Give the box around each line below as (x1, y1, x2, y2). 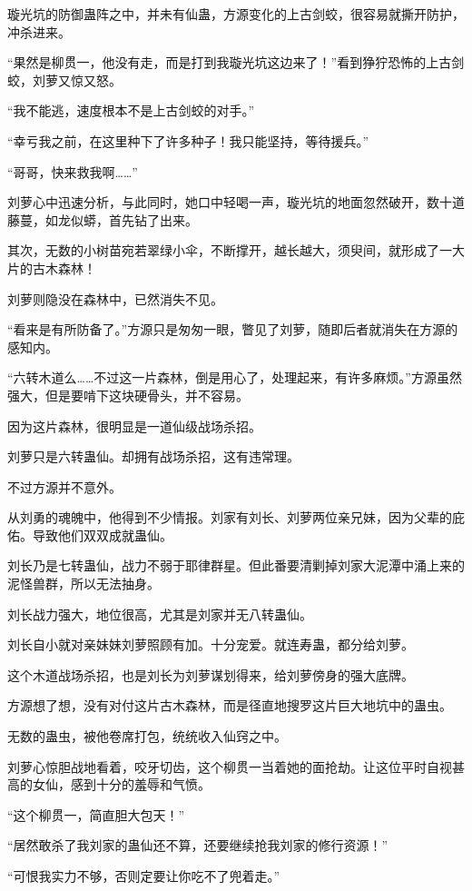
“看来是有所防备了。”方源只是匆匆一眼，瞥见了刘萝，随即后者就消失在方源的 (7, 320, 458, 339)
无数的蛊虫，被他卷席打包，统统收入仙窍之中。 (7, 727, 287, 746)
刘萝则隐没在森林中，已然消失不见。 (7, 289, 223, 308)
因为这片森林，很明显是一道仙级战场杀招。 (7, 416, 261, 435)
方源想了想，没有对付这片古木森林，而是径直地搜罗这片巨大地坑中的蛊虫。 (7, 696, 452, 715)
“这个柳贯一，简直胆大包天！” (7, 805, 185, 824)
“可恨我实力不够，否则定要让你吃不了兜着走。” (7, 866, 280, 885)
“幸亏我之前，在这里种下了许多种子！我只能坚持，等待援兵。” (7, 131, 369, 150)
